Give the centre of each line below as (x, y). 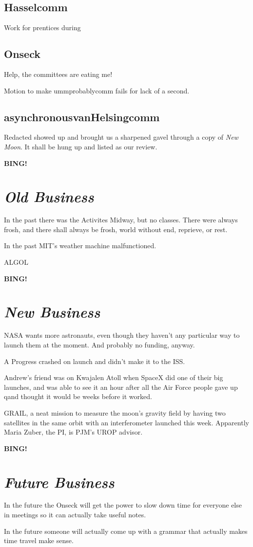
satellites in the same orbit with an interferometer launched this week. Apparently (126, 422)
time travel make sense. (39, 540)
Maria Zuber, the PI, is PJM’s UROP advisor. (73, 432)
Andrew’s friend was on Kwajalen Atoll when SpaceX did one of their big (114, 377)
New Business (52, 312)
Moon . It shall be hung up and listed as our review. (81, 146)
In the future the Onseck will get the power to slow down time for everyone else (123, 505)
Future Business (59, 482)
